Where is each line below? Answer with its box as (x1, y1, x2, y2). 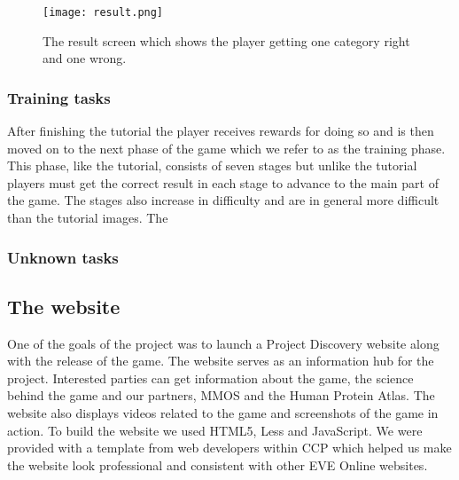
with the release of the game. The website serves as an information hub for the (7, 351, 434, 370)
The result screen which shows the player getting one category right (43, 31, 410, 50)
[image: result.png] (43, 6, 164, 19)
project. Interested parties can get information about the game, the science (7, 368, 414, 387)
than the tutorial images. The (7, 209, 168, 227)
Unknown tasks (7, 246, 119, 268)
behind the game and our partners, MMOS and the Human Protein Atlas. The (7, 386, 435, 405)
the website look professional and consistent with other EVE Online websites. (7, 455, 428, 474)
